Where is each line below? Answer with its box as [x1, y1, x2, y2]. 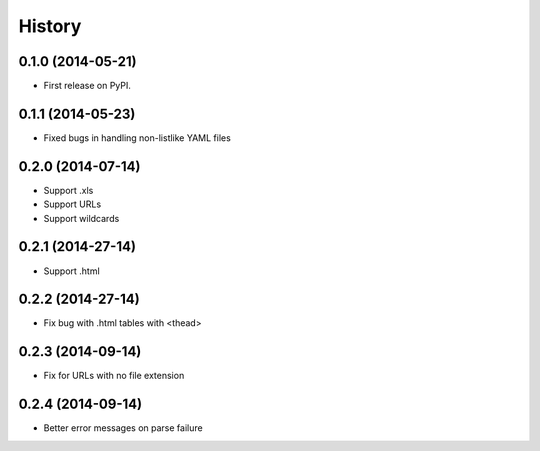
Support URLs [43, 198, 102, 210]
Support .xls [43, 184, 94, 196]
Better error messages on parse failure [43, 422, 204, 434]
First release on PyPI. [43, 80, 132, 92]
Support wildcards [43, 212, 120, 224]
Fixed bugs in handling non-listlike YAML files [43, 131, 232, 144]
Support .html [43, 265, 100, 277]
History [18, 15, 82, 37]
